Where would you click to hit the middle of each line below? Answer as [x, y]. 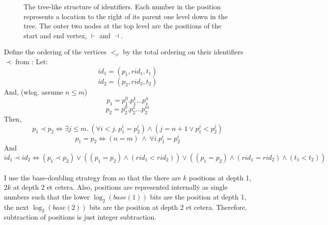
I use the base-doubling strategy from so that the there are [93, 177]
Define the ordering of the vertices [55, 52]
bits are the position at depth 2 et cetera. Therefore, [168, 207]
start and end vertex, [55, 35]
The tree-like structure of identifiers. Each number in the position [122, 6]
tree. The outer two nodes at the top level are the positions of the [123, 26]
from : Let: [32, 61]
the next [16, 207]
